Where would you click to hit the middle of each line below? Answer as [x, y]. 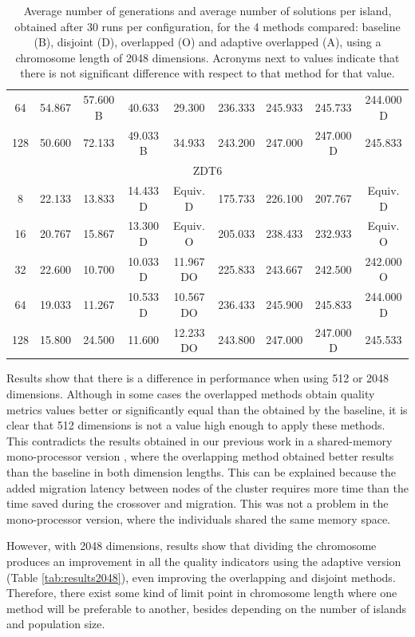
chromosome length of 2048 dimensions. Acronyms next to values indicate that [207, 57]
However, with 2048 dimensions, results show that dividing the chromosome [192, 546]
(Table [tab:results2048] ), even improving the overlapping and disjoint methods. [201, 577]
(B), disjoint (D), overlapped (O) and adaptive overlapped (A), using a [207, 42]
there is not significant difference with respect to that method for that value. [207, 73]
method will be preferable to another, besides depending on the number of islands [207, 608]
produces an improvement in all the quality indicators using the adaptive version [204, 561]
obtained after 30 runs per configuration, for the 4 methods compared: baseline [207, 26]
